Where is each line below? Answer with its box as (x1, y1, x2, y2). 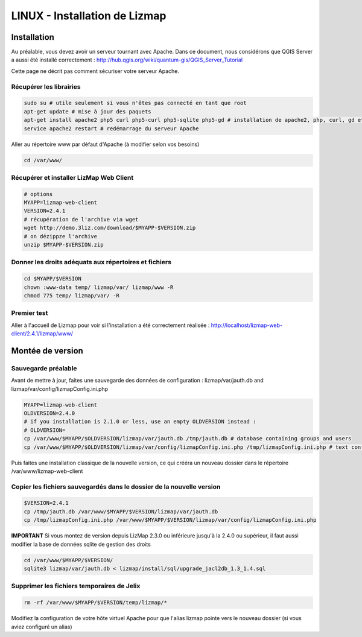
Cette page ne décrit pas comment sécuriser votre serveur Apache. (11, 67, 180, 75)
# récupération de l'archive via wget (24, 216, 139, 223)
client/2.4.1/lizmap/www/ (11, 330, 74, 337)
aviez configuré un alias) (11, 623, 72, 630)
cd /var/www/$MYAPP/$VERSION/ (24, 557, 113, 563)
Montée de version (11, 346, 84, 356)
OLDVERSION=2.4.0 (24, 410, 75, 416)
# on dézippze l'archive (24, 233, 98, 239)
